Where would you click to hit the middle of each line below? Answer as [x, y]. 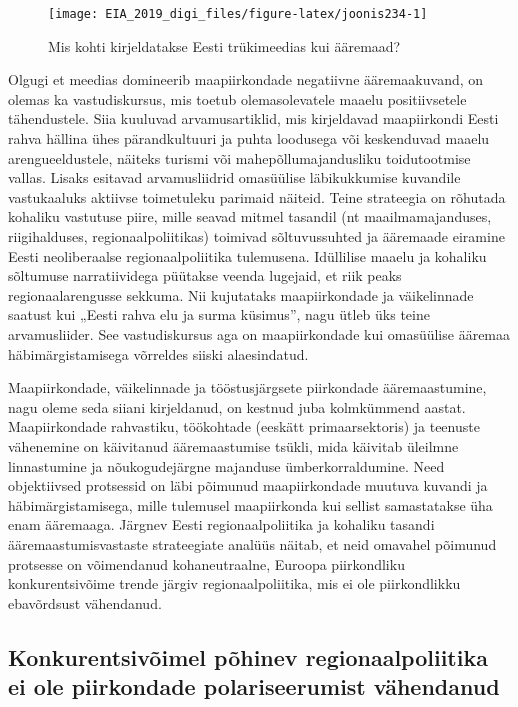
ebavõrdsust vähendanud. [85, 602]
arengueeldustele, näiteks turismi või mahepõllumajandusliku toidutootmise [239, 157]
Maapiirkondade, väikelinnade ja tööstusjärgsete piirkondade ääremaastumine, [247, 387]
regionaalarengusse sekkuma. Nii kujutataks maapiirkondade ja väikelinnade [241, 294]
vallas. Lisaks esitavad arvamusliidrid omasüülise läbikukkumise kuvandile [234, 177]
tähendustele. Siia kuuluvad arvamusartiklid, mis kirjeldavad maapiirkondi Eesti [253, 118]
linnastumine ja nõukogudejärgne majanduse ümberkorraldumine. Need [226, 465]
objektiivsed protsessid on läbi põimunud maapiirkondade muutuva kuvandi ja [248, 485]
